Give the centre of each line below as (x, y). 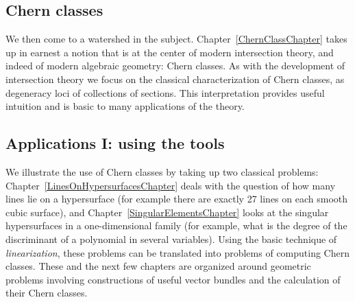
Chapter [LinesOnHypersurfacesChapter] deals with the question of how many (171, 185)
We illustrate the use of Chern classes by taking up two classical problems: (162, 171)
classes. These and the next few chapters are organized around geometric (158, 266)
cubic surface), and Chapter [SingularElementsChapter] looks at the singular (167, 212)
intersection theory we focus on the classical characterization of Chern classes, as (175, 79)
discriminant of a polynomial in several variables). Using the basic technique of (171, 239)
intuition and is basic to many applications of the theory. (125, 106)
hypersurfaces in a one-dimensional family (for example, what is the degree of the (176, 225)
